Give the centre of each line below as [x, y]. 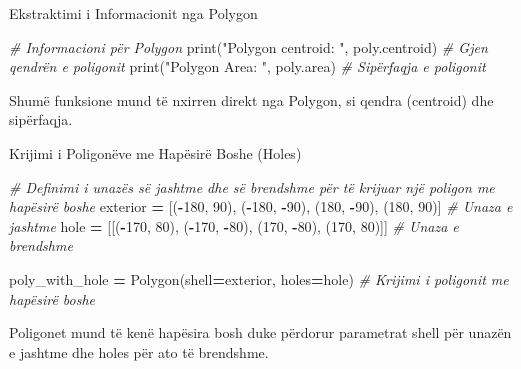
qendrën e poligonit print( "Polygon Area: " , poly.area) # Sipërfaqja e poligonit [247, 66]
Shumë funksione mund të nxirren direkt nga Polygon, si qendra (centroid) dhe [251, 99]
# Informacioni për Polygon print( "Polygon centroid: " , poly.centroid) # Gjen [248, 46]
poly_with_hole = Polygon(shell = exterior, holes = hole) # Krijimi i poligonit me [259, 278]
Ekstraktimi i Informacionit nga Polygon [133, 13]
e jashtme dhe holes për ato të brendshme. [139, 351]
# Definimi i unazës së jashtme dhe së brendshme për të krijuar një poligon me [252, 186]
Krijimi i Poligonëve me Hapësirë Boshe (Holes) [155, 152]
